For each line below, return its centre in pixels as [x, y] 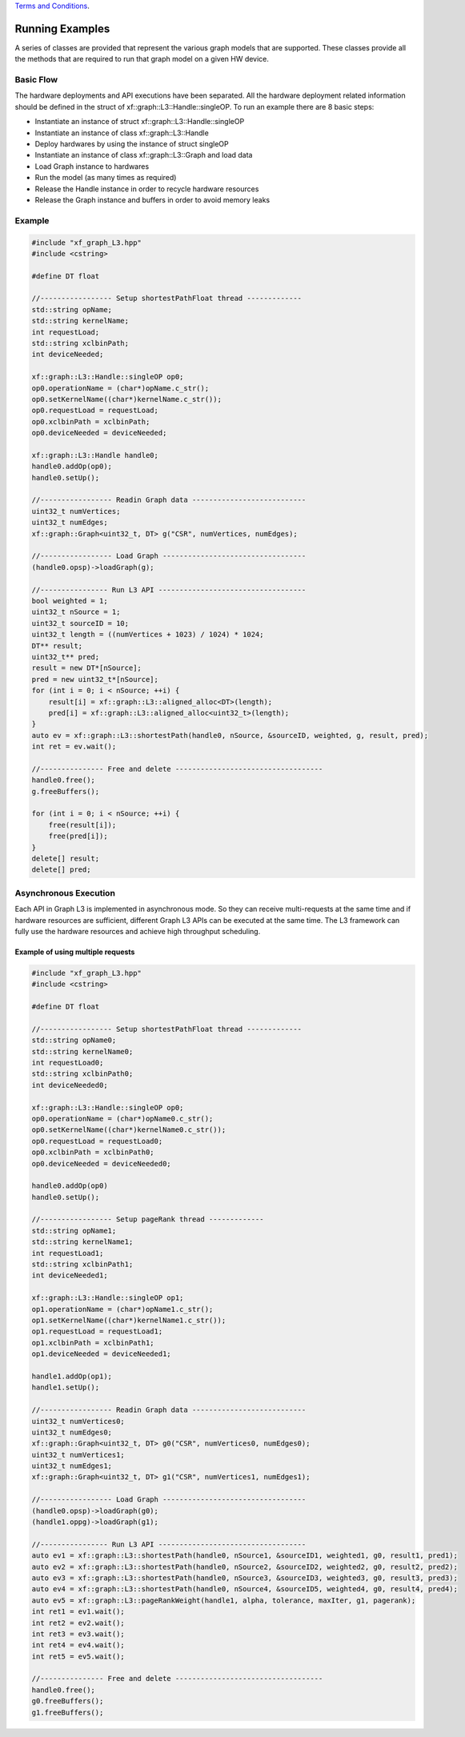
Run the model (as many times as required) [106, 178]
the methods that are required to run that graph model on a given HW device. [142, 59]
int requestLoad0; [68, 1063]
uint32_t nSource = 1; [76, 612]
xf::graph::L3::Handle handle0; [95, 455]
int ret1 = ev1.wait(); [78, 1612]
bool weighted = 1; [70, 601]
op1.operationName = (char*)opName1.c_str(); [122, 1309]
